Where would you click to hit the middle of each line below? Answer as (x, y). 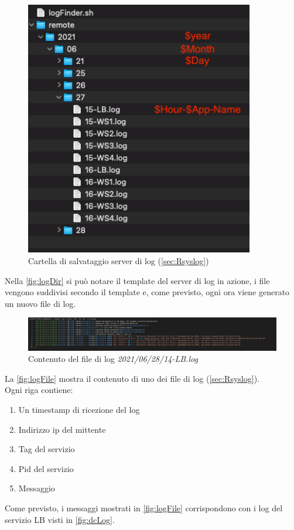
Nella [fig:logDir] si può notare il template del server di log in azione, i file (137, 280)
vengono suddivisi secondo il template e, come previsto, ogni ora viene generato (147, 292)
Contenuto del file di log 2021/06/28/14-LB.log (113, 359)
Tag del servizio (47, 449)
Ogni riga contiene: (39, 390)
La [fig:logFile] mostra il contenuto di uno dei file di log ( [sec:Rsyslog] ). (132, 378)
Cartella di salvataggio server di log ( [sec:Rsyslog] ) (119, 260)
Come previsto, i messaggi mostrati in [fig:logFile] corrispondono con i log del (144, 507)
